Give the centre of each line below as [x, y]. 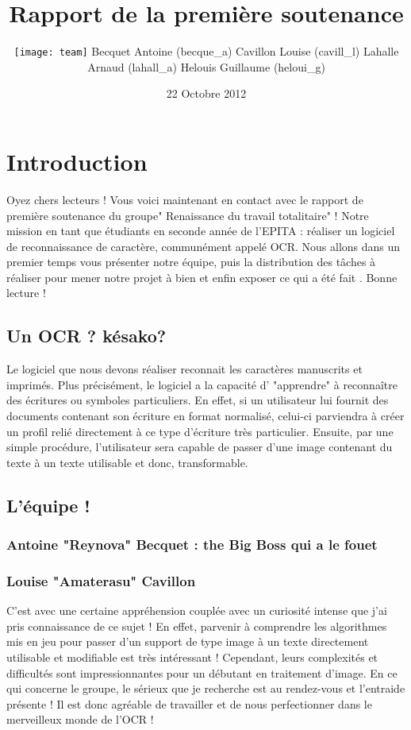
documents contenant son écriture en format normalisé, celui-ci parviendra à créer [205, 416]
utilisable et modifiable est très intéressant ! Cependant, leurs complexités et [192, 657]
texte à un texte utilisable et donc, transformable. [127, 462]
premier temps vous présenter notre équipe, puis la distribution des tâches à [191, 262]
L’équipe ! [48, 505]
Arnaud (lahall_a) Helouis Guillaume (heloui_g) [206, 66]
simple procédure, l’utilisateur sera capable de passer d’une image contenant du [200, 447]
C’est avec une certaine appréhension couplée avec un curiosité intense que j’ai [197, 610]
